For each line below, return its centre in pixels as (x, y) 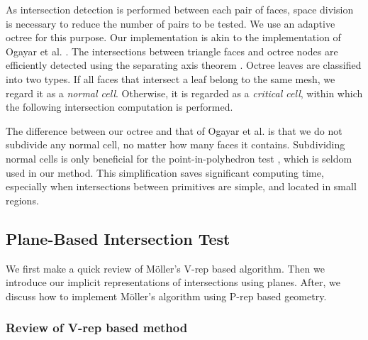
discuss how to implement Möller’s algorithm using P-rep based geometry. (166, 296)
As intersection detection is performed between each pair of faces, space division (180, 9)
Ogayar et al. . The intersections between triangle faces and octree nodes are (172, 51)
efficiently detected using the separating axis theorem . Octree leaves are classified (184, 65)
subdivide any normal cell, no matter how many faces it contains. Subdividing (175, 144)
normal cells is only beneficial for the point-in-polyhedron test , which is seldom (179, 158)
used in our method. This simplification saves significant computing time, (165, 172)
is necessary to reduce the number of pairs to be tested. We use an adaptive (171, 23)
